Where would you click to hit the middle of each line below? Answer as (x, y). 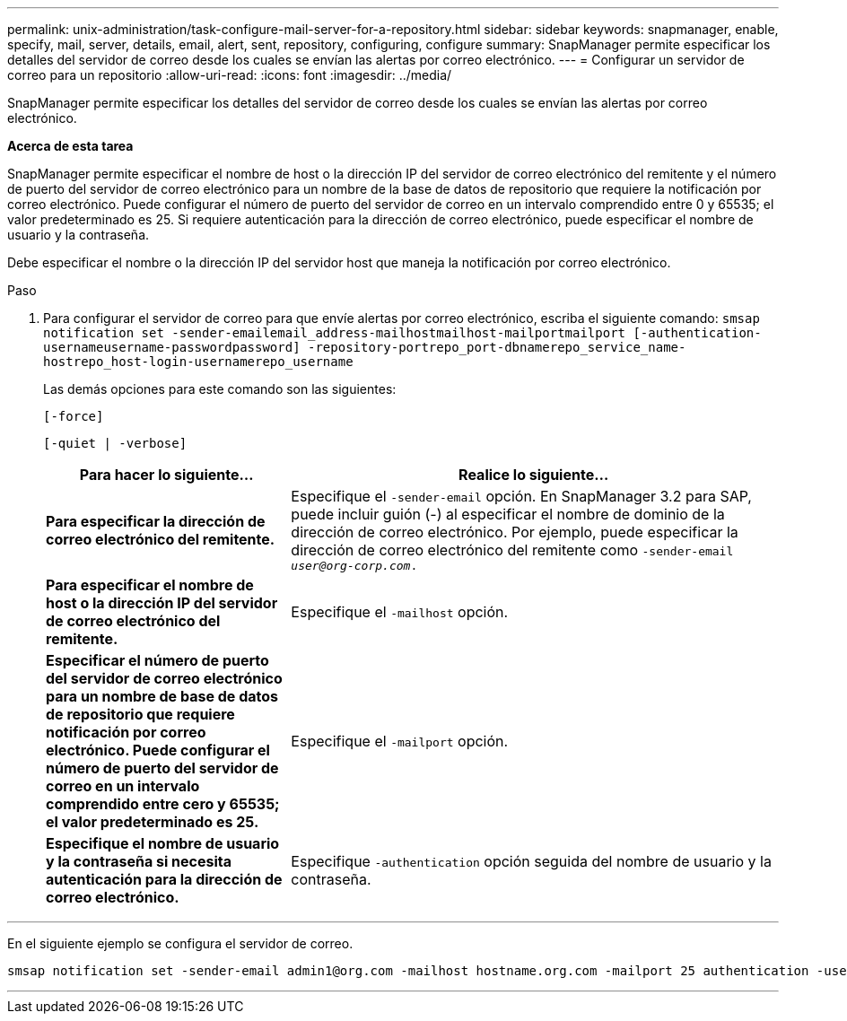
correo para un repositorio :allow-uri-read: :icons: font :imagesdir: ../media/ (230, 75)
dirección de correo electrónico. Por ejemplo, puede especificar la (515, 532)
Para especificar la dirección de (156, 521)
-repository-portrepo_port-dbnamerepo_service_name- (497, 347)
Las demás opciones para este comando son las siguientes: (220, 389)
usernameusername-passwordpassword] (172, 347)
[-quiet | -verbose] (115, 443)
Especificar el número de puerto (157, 660)
